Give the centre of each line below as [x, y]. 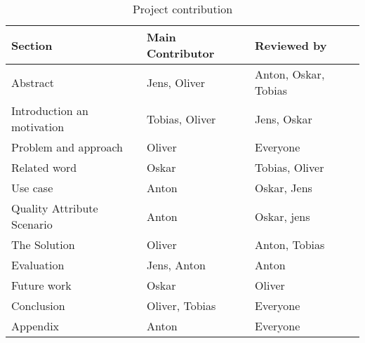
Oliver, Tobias [181, 305]
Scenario [32, 224]
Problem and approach [67, 147]
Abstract [33, 82]
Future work [41, 285]
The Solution [43, 244]
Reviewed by [291, 45]
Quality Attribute [55, 208]
